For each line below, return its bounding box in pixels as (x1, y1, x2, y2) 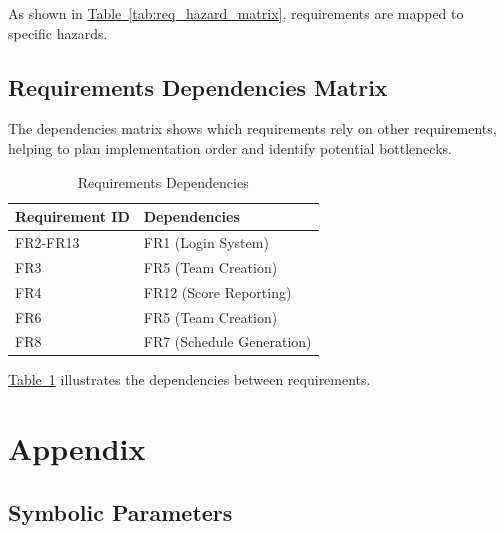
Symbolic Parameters (8, 496, 233, 527)
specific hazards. (8, 22, 108, 43)
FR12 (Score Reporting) (143, 281, 292, 302)
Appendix (8, 428, 146, 469)
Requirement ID (15, 206, 130, 227)
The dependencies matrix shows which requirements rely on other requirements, (8, 118, 497, 139)
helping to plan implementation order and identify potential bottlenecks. (8, 137, 452, 158)
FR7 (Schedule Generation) (143, 331, 312, 352)
